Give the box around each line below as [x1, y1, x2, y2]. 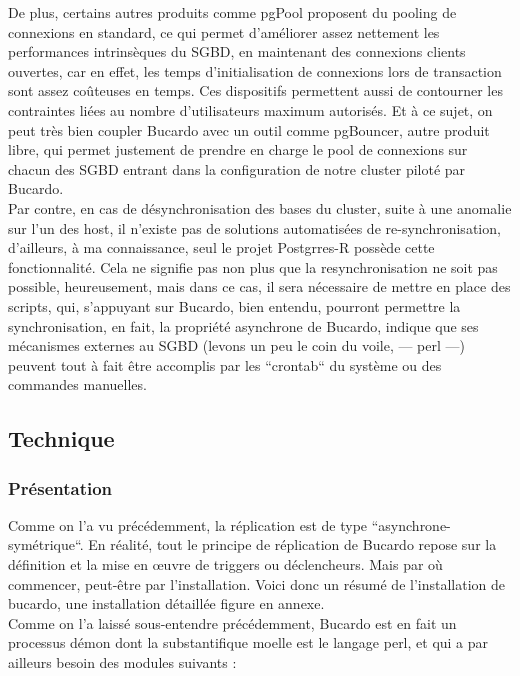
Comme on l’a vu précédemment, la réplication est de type [8, 514, 368, 535]
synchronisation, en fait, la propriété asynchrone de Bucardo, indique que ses [8, 315, 479, 336]
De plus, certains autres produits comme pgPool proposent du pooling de [8, 2, 457, 22]
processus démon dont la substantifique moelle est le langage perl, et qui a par [8, 632, 489, 653]
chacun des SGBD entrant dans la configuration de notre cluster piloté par [8, 158, 466, 179]
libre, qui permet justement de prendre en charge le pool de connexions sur [8, 139, 468, 160]
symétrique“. [8, 534, 84, 555]
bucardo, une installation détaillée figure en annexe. [8, 593, 325, 614]
